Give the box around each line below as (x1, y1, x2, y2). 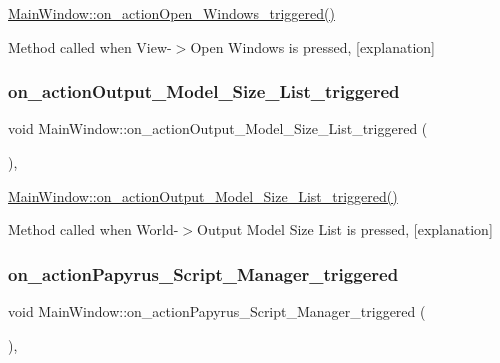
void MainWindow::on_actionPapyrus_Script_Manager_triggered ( (8, 301, 426, 321)
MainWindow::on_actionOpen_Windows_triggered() (8, 3, 335, 23)
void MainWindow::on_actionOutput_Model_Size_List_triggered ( (8, 118, 428, 139)
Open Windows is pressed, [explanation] (190, 36, 435, 57)
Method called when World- (8, 219, 179, 240)
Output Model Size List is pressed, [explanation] (197, 219, 493, 240)
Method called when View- (8, 36, 172, 57)
